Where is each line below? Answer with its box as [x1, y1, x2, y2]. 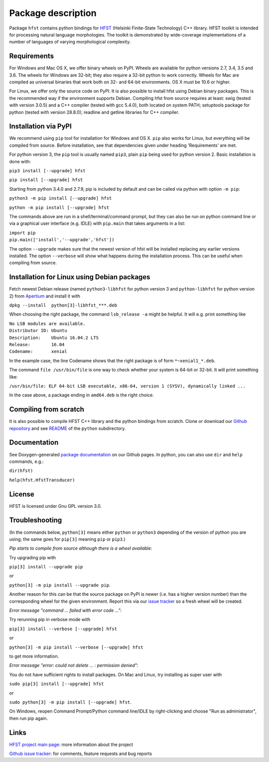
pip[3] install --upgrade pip [9, 564, 83, 570]
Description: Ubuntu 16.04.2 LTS [9, 335, 99, 341]
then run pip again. [9, 715, 48, 721]
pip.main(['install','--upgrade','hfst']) [9, 237, 115, 243]
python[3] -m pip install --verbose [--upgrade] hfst [9, 644, 143, 650]
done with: [9, 158, 31, 164]
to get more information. [9, 653, 59, 659]
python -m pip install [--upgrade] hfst [9, 205, 110, 210]
